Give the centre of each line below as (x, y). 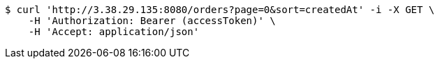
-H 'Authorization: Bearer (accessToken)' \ (152, 21)
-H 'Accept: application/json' (114, 32)
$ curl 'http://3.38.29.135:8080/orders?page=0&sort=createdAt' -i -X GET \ (220, 10)
